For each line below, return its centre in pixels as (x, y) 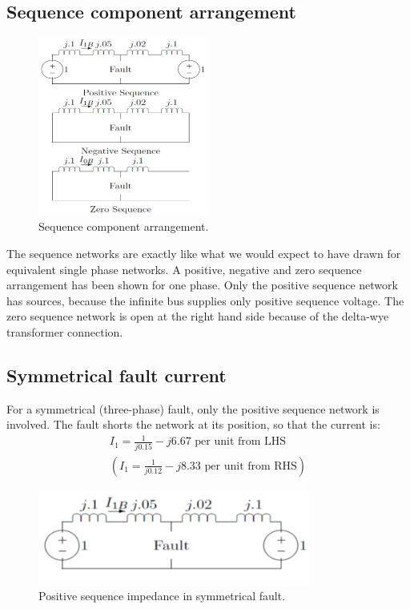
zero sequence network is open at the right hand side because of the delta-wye (198, 316)
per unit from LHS (241, 442)
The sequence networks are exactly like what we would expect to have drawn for (204, 253)
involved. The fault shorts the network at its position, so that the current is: (193, 424)
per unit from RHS (251, 466)
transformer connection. (65, 331)
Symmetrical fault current (117, 375)
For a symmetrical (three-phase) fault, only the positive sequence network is (193, 408)
